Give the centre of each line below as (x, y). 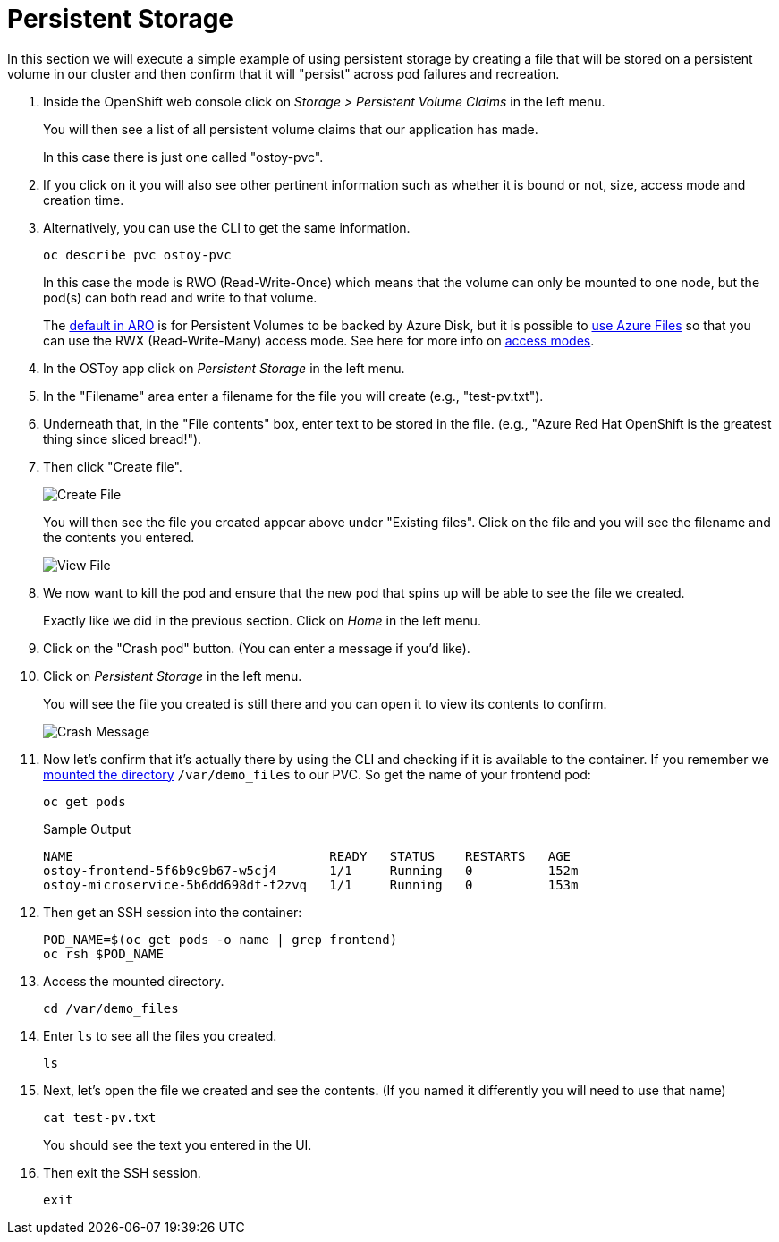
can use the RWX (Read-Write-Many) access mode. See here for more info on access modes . (319, 340)
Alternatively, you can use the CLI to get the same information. (227, 227)
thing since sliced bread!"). (123, 438)
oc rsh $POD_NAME (103, 953)
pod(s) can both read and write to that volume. (180, 297)
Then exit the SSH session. (122, 1172)
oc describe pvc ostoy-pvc (137, 255)
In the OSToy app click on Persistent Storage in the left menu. (224, 368)
